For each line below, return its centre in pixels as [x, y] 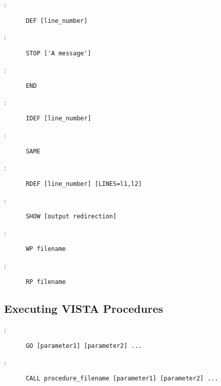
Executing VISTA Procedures [84, 308]
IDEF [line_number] [58, 119]
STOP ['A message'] [58, 53]
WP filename [46, 249]
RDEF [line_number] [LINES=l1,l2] [84, 184]
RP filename [46, 282]
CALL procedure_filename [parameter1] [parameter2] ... [122, 379]
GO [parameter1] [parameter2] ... [84, 346]
